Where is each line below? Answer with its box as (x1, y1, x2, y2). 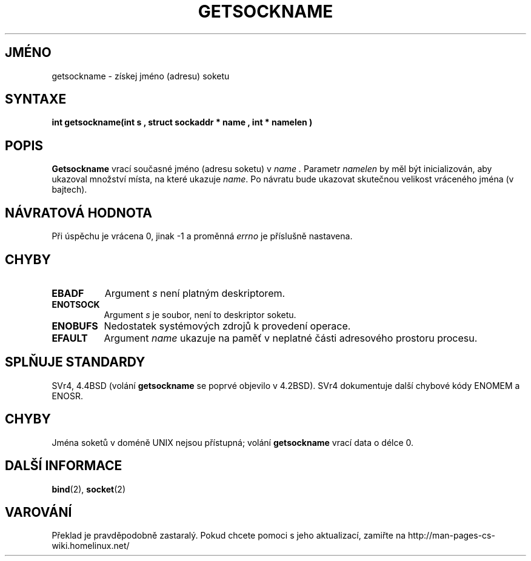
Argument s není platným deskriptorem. (104, 287, 286, 299)
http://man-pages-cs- (407, 530, 495, 541)
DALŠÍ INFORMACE (5, 458, 122, 474)
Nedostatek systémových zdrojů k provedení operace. (104, 319, 351, 332)
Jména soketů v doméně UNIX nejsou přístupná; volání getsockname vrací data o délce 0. (52, 437, 414, 448)
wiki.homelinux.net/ (52, 540, 130, 551)
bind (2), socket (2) (52, 483, 125, 494)
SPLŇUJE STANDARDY (5, 354, 145, 370)
